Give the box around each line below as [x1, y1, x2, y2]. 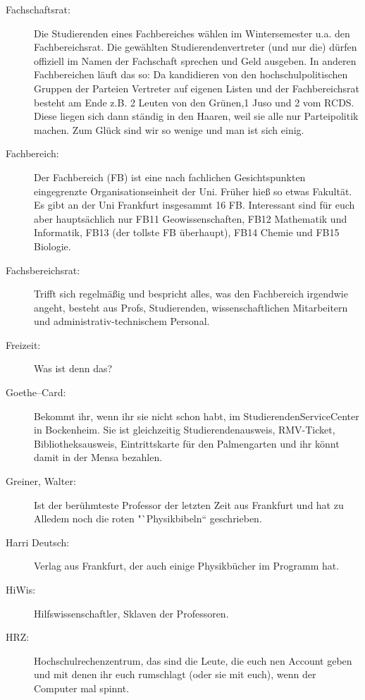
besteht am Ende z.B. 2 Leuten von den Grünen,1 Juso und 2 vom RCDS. [34, 94, 354, 109]
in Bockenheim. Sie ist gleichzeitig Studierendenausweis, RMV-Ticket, [34, 422, 335, 437]
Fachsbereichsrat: [6, 262, 80, 277]
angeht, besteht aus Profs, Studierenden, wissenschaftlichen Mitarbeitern [34, 300, 348, 314]
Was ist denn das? [34, 361, 113, 376]
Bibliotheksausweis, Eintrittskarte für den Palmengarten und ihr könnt [34, 436, 340, 450]
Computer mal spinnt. [34, 680, 130, 695]
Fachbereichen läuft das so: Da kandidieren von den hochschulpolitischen [34, 67, 348, 82]
